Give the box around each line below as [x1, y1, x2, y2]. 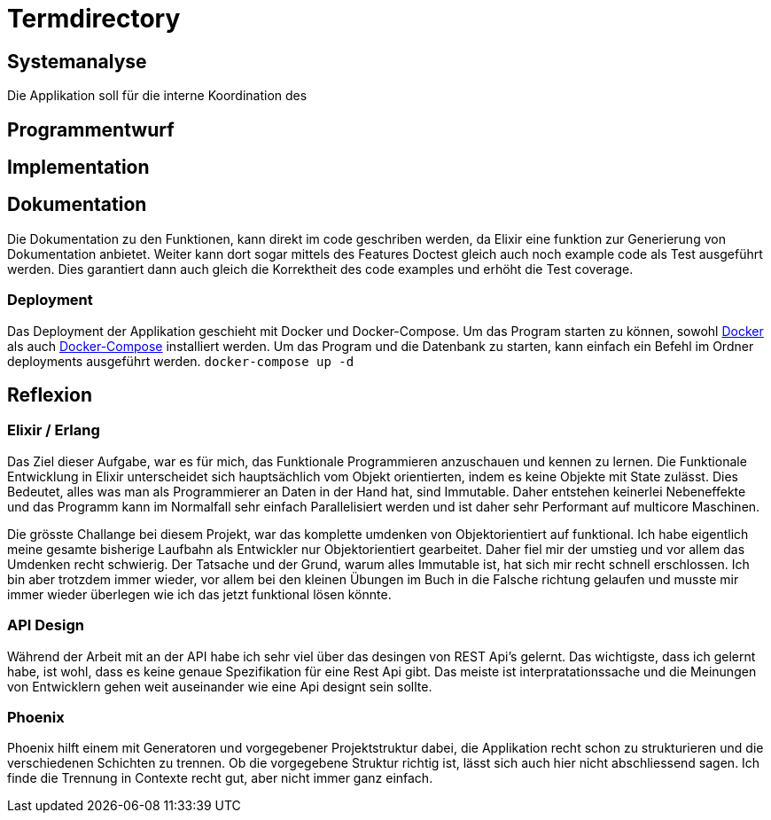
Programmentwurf [7, 118, 175, 141]
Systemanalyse [7, 50, 147, 73]
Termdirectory [7, 4, 181, 34]
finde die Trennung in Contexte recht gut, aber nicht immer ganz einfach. [7, 770, 433, 786]
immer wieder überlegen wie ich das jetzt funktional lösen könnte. [7, 586, 392, 602]
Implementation [7, 156, 150, 179]
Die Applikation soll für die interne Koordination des [7, 88, 308, 104]
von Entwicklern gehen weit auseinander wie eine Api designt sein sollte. [7, 678, 432, 694]
